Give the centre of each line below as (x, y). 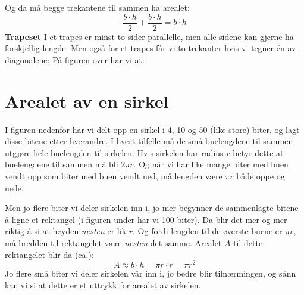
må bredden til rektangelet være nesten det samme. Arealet (113, 242)
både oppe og (261, 176)
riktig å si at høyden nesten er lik (66, 231)
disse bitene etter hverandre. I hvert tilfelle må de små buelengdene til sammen (149, 141)
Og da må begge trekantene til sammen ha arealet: (97, 7)
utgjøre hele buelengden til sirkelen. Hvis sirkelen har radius (114, 152)
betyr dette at (258, 152)
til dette (248, 242)
